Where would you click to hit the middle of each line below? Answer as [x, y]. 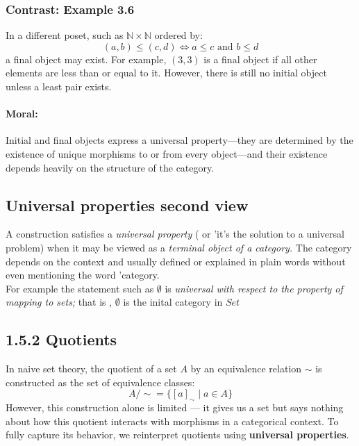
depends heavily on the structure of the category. [110, 167]
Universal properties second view [127, 205]
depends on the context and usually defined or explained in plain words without [176, 261]
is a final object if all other [260, 59]
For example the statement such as [80, 288]
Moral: [22, 114]
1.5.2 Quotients [61, 339]
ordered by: [178, 35]
